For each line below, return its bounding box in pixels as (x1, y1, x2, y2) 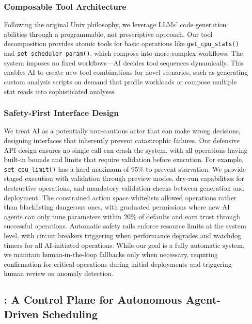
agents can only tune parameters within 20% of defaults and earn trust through (4, 211, 240, 221)
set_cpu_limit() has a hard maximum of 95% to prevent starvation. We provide (4, 163, 246, 174)
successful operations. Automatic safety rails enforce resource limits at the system (4, 221, 246, 231)
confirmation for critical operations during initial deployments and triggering (4, 259, 232, 269)
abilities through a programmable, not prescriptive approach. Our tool (4, 29, 213, 39)
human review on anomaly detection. (4, 268, 113, 278)
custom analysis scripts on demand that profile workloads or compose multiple (4, 76, 237, 86)
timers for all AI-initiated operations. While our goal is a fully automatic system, (4, 240, 245, 250)
